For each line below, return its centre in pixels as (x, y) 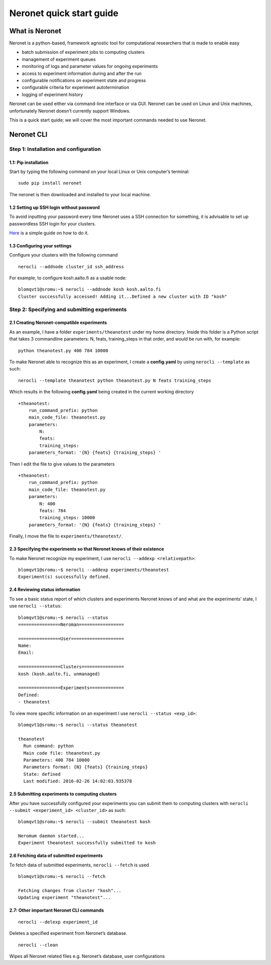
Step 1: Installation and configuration (55, 149)
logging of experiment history (52, 94)
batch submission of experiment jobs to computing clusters (83, 52)
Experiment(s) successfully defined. (65, 577)
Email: (26, 653)
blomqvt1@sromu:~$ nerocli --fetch (62, 876)
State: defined (42, 774)
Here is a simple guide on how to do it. (49, 233)
